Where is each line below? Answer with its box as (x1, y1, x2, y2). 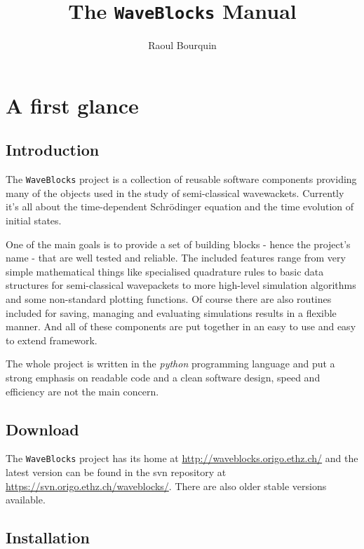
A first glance (6, 90, 139, 119)
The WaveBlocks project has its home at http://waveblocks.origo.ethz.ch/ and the (6, 451, 358, 466)
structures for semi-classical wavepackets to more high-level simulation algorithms (6, 278, 356, 292)
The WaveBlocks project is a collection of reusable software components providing (6, 172, 357, 187)
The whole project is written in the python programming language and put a (6, 356, 335, 371)
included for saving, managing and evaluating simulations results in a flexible (6, 305, 337, 320)
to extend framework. (6, 332, 97, 347)
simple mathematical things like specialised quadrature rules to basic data (6, 264, 324, 278)
